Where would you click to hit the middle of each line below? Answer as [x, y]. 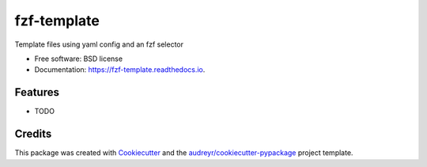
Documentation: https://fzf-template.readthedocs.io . [120, 70]
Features [37, 92]
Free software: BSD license [78, 59]
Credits [33, 134]
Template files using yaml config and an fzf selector [99, 44]
